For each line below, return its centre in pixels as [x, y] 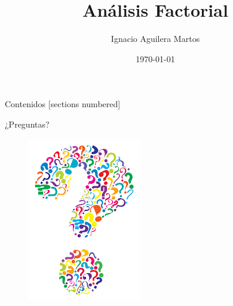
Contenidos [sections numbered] [63, 104]
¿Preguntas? [27, 124]
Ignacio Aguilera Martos [155, 39]
